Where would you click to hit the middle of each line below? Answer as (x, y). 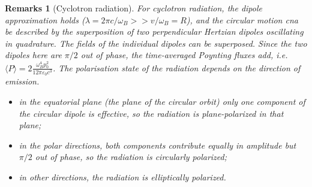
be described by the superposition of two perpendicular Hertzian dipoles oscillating (154, 31)
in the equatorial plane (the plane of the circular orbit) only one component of (162, 101)
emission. (22, 81)
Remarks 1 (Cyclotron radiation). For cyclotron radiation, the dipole (133, 8)
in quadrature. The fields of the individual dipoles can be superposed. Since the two (156, 43)
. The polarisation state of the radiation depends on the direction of (176, 67)
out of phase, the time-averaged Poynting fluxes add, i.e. (184, 55)
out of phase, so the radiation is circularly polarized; (131, 157)
